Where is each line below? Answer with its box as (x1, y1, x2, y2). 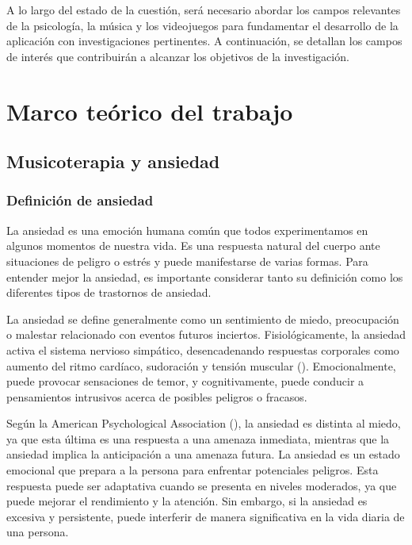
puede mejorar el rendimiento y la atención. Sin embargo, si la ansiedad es (6, 493, 368, 509)
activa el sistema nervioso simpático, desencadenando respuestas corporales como (6, 341, 399, 358)
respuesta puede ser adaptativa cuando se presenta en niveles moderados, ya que (6, 477, 397, 493)
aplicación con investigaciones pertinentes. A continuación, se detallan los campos (6, 33, 402, 49)
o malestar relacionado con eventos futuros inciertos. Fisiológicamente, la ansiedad (6, 326, 406, 343)
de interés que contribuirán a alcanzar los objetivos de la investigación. (6, 48, 349, 64)
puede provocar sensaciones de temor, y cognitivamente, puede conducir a (6, 373, 364, 390)
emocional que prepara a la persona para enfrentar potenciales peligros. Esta (6, 462, 379, 478)
